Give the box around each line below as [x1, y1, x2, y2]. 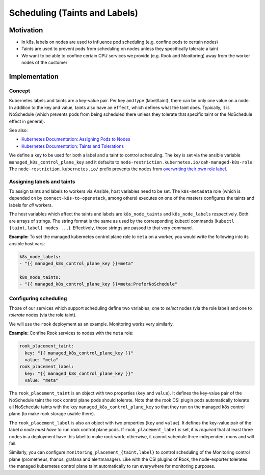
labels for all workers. [9, 202, 53, 208]
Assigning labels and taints [9, 178, 76, 185]
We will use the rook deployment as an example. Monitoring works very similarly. [9, 321, 174, 327]
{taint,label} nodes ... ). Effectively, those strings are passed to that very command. [9, 225, 193, 231]
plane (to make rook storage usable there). [9, 411, 95, 417]
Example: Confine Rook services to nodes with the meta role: [9, 330, 133, 336]
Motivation [9, 26, 43, 34]
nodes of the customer [21, 59, 68, 66]
